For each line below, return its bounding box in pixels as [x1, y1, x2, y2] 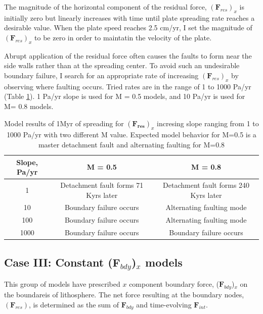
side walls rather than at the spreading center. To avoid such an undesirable [4, 60, 240, 71]
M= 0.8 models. [4, 100, 54, 111]
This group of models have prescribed [4, 279, 120, 289]
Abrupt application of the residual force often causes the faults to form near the [4, 50, 252, 61]
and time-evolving [136, 299, 192, 309]
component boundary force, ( [129, 279, 219, 289]
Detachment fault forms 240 [163, 179, 250, 190]
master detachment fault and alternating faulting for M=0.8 [38, 139, 225, 149]
